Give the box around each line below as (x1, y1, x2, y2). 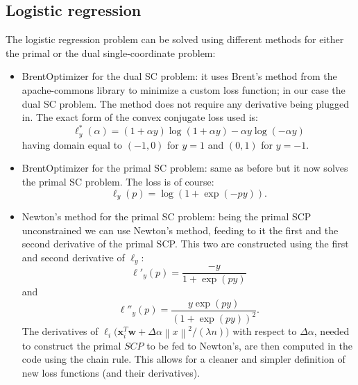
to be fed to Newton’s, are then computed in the (146, 338, 353, 352)
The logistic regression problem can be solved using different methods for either (6, 32, 344, 47)
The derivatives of (22, 324, 99, 338)
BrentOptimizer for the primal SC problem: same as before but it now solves (22, 161, 348, 175)
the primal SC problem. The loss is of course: (22, 174, 214, 188)
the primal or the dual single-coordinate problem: (6, 45, 216, 60)
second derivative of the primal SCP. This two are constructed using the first (22, 236, 349, 251)
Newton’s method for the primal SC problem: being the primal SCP (22, 208, 312, 223)
